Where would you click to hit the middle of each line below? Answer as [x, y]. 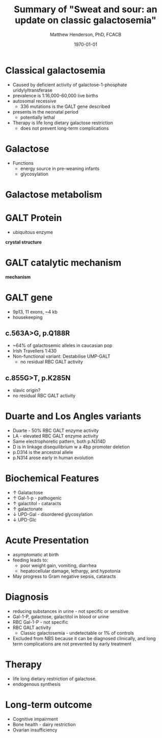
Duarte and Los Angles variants [73, 416]
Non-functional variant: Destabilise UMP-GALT [61, 356]
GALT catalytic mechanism [63, 263]
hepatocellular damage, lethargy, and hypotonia [70, 571]
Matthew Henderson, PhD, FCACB [86, 34]
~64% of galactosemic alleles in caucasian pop [62, 345]
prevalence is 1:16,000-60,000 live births [55, 95]
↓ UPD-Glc [24, 520]
